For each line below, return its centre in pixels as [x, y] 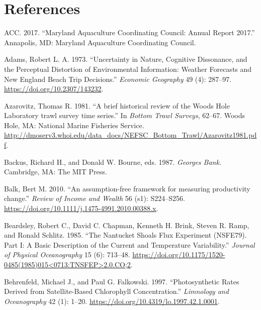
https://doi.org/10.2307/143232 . [54, 89]
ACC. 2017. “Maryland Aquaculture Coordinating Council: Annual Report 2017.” [129, 32]
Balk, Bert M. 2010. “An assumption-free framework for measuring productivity [127, 188]
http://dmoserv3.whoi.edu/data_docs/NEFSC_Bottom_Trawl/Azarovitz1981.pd [130, 135]
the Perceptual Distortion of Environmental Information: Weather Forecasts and [128, 69]
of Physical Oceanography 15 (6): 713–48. [67, 254]
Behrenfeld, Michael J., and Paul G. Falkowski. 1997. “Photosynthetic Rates [122, 281]
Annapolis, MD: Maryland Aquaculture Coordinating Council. [100, 42]
